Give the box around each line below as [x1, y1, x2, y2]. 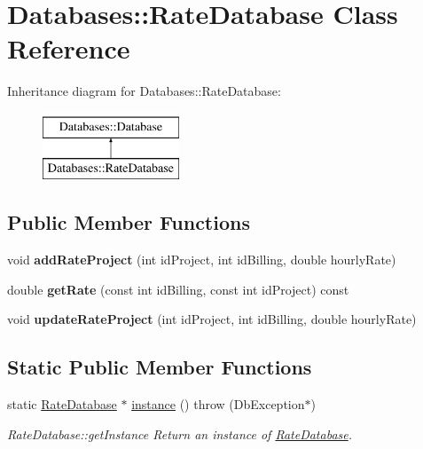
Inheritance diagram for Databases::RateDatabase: [7, 82, 281, 100]
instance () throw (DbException [131, 395, 305, 414]
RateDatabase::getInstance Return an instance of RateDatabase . [7, 424, 353, 443]
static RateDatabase [7, 395, 117, 414]
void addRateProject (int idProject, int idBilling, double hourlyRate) [7, 250, 396, 269]
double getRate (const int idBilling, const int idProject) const [7, 280, 349, 298]
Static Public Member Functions [7, 353, 312, 381]
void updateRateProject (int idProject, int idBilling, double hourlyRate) [7, 310, 417, 328]
